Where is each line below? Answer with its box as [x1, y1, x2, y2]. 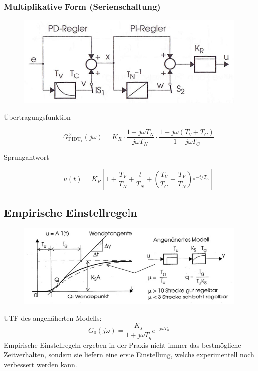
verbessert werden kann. [4, 359, 77, 369]
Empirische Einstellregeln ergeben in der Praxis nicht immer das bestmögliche [4, 339, 241, 350]
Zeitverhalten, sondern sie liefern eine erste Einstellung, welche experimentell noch [4, 349, 254, 360]
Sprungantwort [4, 151, 49, 162]
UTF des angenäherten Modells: [4, 312, 102, 323]
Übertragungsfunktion [4, 111, 71, 122]
